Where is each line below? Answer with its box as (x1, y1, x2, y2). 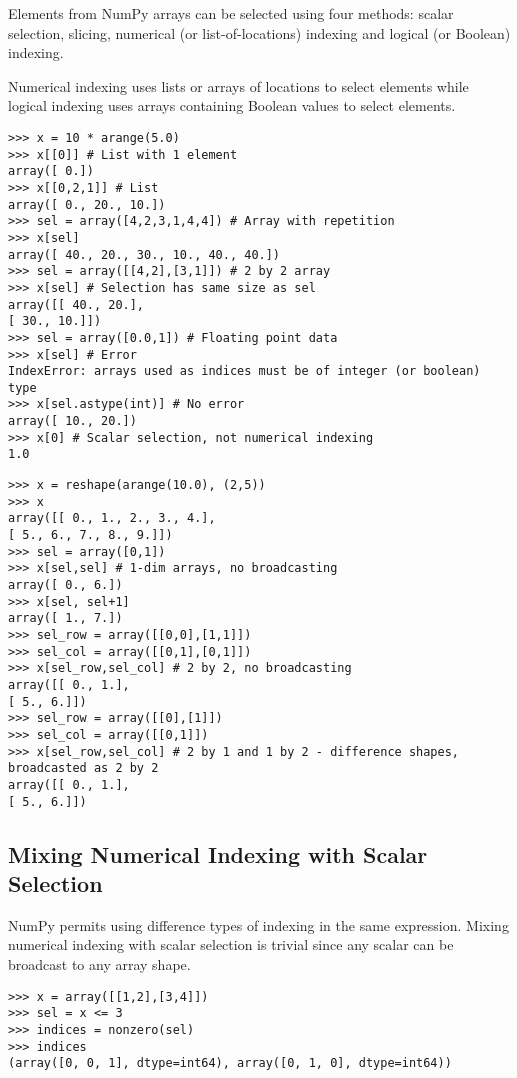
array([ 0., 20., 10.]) (8, 197, 166, 212)
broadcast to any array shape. (8, 954, 191, 974)
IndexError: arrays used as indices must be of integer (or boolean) (8, 364, 481, 379)
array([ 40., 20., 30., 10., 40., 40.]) (8, 247, 281, 262)
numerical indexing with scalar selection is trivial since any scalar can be (8, 934, 454, 955)
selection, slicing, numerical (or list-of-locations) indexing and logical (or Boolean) (8, 22, 511, 43)
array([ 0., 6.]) (8, 578, 123, 593)
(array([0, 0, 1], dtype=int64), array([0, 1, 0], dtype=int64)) (8, 1056, 452, 1071)
